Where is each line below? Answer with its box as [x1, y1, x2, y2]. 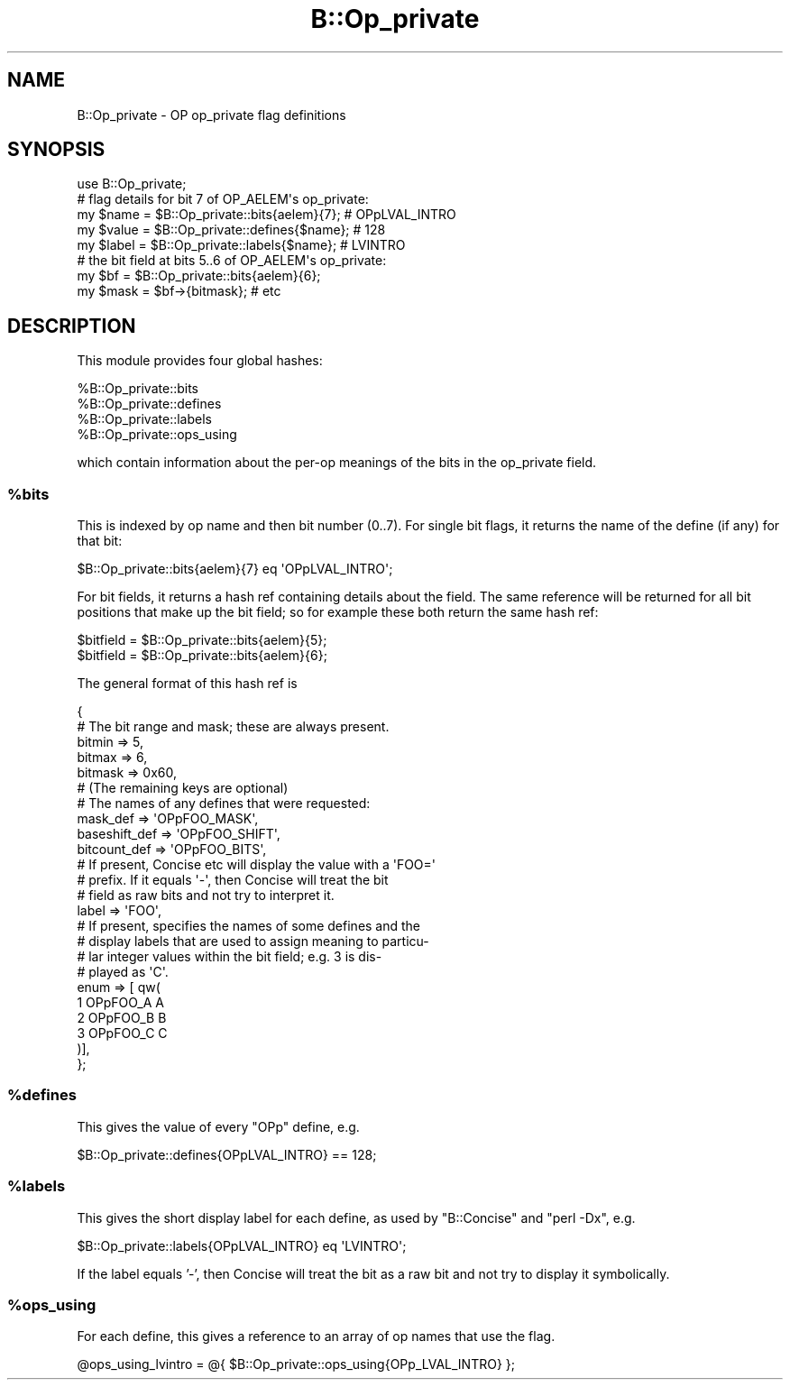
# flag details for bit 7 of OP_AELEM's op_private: [77, 191, 369, 207]
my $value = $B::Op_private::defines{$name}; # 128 [77, 222, 386, 238]
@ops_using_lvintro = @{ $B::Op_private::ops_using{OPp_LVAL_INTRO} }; [77, 1356, 515, 1373]
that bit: [77, 533, 123, 549]
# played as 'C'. [77, 964, 169, 980]
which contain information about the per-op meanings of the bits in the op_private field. [77, 455, 597, 471]
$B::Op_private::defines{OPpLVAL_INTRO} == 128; [77, 1146, 377, 1162]
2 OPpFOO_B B [77, 1010, 167, 1026]
